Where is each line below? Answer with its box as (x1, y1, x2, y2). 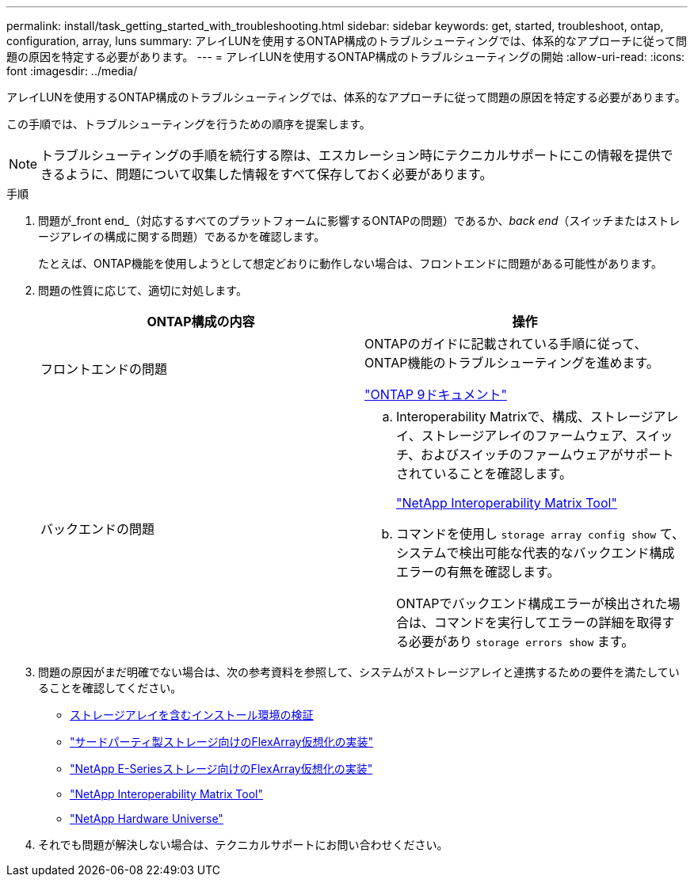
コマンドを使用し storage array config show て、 (396, 526, 684, 542)
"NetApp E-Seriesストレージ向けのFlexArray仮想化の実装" (70, 762, 373, 775)
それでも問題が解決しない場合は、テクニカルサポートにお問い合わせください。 (38, 838, 448, 851)
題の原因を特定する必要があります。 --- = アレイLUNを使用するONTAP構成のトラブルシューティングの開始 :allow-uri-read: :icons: (6, 50, 685, 63)
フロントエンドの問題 (40, 361, 168, 377)
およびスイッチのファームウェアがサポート (421, 447, 674, 462)
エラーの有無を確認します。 (396, 564, 560, 580)
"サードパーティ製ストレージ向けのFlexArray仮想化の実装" (70, 735, 374, 748)
